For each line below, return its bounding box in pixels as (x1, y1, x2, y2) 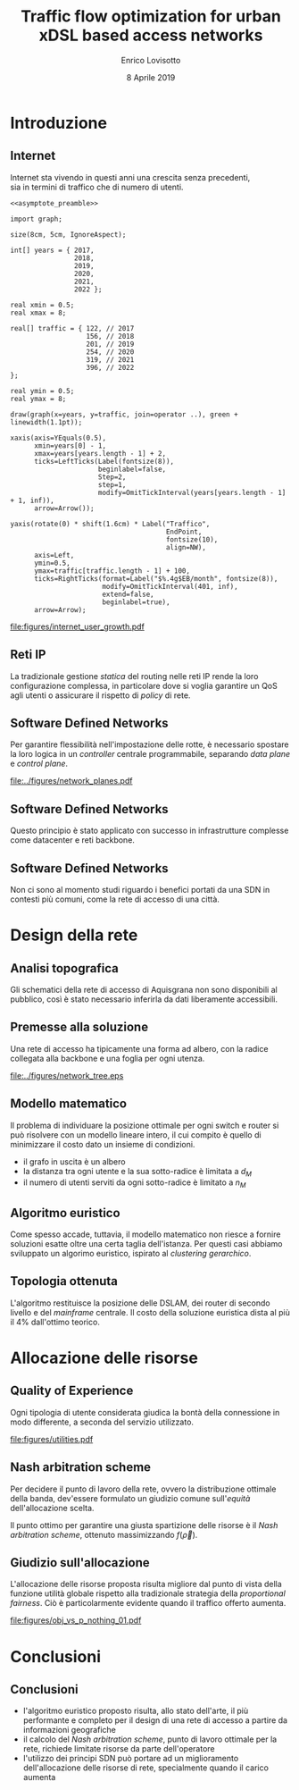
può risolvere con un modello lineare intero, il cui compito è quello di (10, 1129, 262, 1140)
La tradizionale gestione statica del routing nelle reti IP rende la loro (10, 670, 259, 681)
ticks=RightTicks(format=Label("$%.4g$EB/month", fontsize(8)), (33, 574, 278, 583)
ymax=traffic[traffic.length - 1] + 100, (33, 566, 191, 576)
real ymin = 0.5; (10, 386, 75, 395)
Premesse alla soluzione (10, 1020, 149, 1035)
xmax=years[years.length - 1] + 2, (33, 449, 167, 458)
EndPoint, (165, 527, 203, 536)
